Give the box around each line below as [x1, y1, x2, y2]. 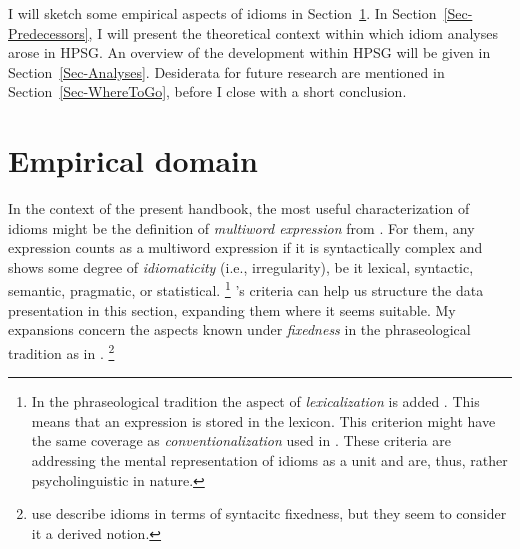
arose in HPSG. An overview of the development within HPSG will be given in [8, 42, 491, 63]
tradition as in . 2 [8, 339, 115, 363]
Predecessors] [8, 22, 89, 43]
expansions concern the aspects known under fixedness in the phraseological [8, 319, 471, 340]
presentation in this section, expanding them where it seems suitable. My [8, 299, 456, 320]
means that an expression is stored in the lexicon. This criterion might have [31, 410, 496, 431]
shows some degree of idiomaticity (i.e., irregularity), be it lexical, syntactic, [8, 256, 474, 277]
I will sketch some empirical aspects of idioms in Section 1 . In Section [8, 3, 437, 23]
